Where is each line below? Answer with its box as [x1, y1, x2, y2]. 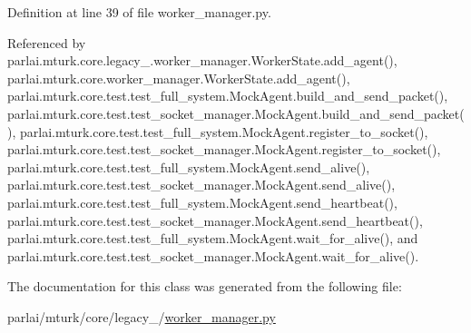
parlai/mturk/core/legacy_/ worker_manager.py [7, 307, 276, 326]
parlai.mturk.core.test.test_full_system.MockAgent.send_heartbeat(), [7, 192, 397, 211]
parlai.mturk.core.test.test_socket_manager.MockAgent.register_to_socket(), [7, 140, 441, 159]
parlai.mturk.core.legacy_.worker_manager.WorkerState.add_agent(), [7, 51, 397, 70]
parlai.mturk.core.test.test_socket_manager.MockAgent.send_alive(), [7, 175, 396, 194]
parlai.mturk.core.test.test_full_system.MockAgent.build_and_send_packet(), [7, 86, 448, 105]
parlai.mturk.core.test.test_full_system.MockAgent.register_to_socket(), [19, 122, 428, 141]
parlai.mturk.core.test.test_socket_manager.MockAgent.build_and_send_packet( [7, 103, 465, 122]
